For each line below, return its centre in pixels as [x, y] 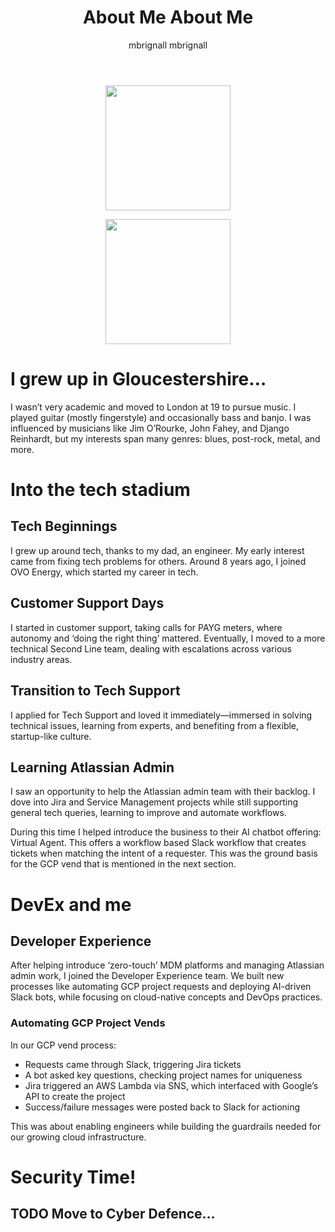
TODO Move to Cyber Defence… [113, 1214]
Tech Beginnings [64, 526]
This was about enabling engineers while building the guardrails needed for [166, 1126]
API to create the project [75, 1096]
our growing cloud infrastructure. [78, 1137]
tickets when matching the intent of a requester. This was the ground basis [164, 853]
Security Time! [73, 1177]
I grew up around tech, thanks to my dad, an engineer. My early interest [157, 550]
